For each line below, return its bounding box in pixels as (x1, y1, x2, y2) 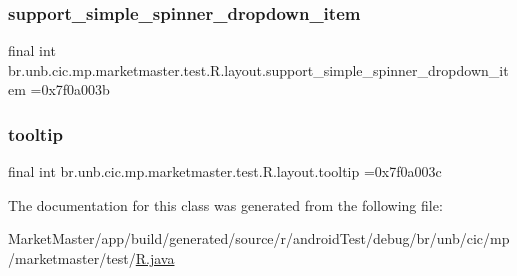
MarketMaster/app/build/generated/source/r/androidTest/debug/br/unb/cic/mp (8, 228, 510, 249)
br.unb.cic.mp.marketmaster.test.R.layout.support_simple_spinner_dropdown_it (8, 59, 509, 80)
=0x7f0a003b (30, 79, 110, 100)
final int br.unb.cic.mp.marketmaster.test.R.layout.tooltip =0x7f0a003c (8, 161, 442, 182)
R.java (135, 248, 175, 268)
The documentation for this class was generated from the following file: (8, 194, 443, 215)
